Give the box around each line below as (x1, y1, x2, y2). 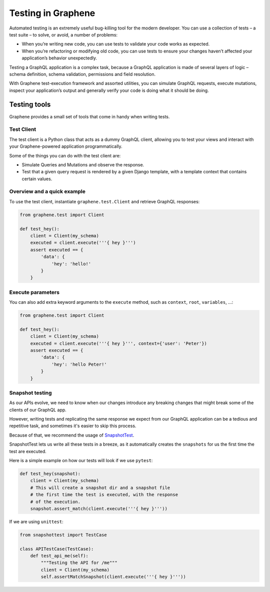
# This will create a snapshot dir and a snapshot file (30, 485, 170, 491)
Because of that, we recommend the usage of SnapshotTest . (9, 432, 134, 438)
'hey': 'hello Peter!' (51, 361, 107, 367)
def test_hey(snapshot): (19, 471, 81, 477)
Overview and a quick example (9, 188, 86, 195)
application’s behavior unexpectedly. (21, 55, 97, 61)
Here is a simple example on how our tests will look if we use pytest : (9, 458, 153, 464)
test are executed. (9, 448, 47, 454)
